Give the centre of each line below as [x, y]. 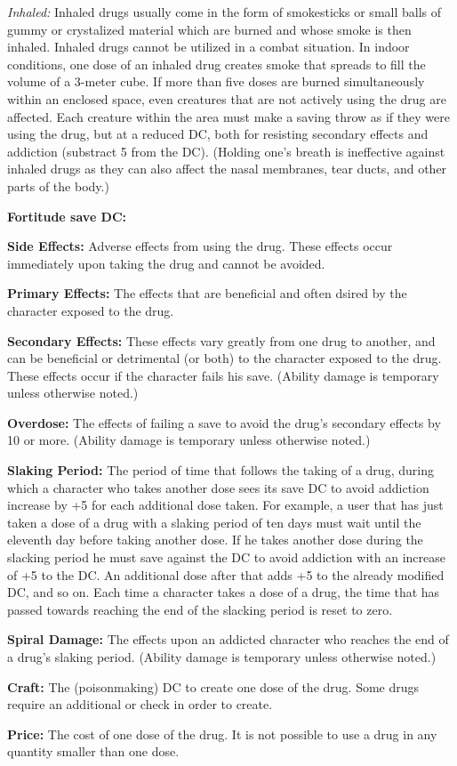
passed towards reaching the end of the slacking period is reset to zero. [200, 609]
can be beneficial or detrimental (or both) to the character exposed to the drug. [224, 358]
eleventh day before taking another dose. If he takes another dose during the [215, 540]
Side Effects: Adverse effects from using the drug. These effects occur [200, 246]
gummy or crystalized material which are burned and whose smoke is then [209, 29]
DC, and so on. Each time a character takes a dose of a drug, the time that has [224, 592]
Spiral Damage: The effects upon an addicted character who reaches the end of [228, 639]
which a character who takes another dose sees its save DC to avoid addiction [218, 487]
